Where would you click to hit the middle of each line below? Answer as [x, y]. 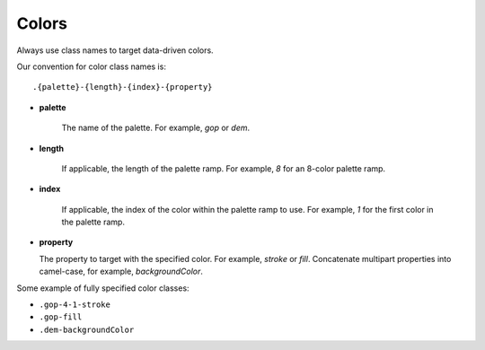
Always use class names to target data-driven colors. [115, 50]
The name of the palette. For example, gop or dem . [156, 128]
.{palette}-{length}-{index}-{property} [123, 87]
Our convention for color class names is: [91, 66]
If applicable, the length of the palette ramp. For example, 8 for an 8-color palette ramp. [224, 168]
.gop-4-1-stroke [75, 305]
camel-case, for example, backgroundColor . [121, 271]
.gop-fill [61, 317]
